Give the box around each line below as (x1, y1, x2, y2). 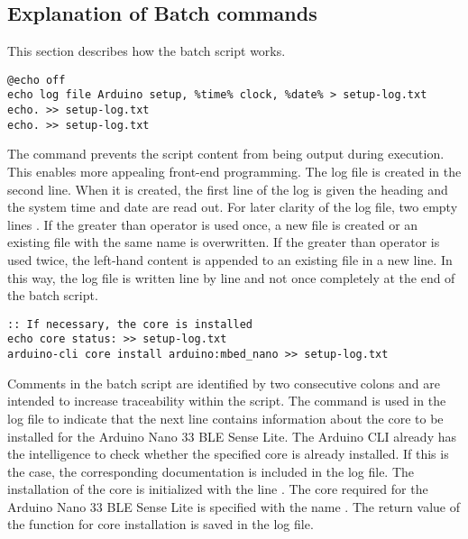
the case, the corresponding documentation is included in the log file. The (7, 461, 415, 480)
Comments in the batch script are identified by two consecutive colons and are (7, 373, 440, 392)
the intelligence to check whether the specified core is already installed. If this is (7, 444, 449, 463)
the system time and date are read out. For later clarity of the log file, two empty (7, 197, 458, 216)
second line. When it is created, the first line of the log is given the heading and (7, 179, 448, 198)
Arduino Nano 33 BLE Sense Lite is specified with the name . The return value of (7, 497, 460, 516)
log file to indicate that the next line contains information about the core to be (7, 408, 444, 427)
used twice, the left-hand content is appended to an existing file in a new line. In (7, 250, 453, 269)
